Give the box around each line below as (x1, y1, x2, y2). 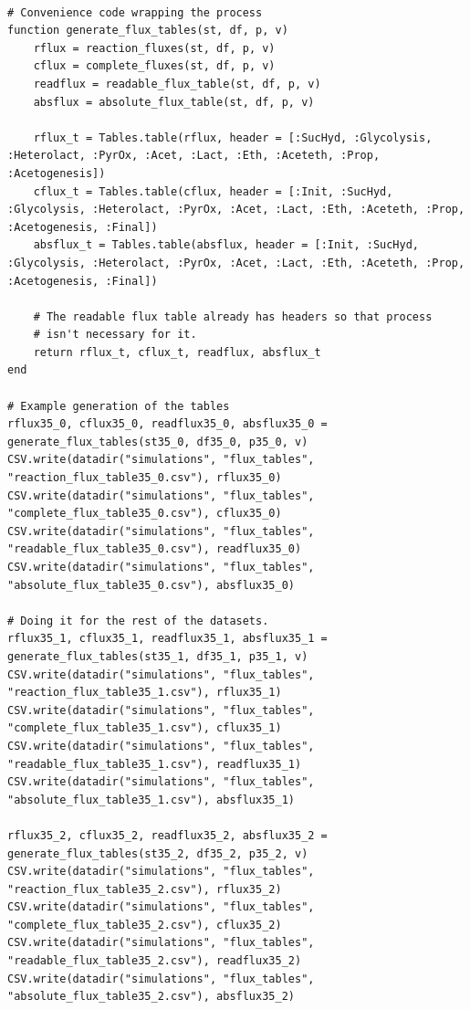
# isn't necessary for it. (33, 328, 197, 342)
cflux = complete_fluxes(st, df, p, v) (33, 59, 276, 73)
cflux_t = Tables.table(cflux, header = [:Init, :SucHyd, (33, 184, 393, 198)
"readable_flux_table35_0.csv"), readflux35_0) (7, 542, 302, 556)
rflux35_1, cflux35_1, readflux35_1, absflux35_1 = (7, 632, 328, 646)
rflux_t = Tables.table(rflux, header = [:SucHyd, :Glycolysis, (33, 131, 433, 144)
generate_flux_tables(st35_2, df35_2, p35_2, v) (7, 847, 308, 860)
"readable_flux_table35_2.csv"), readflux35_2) (7, 954, 302, 968)
